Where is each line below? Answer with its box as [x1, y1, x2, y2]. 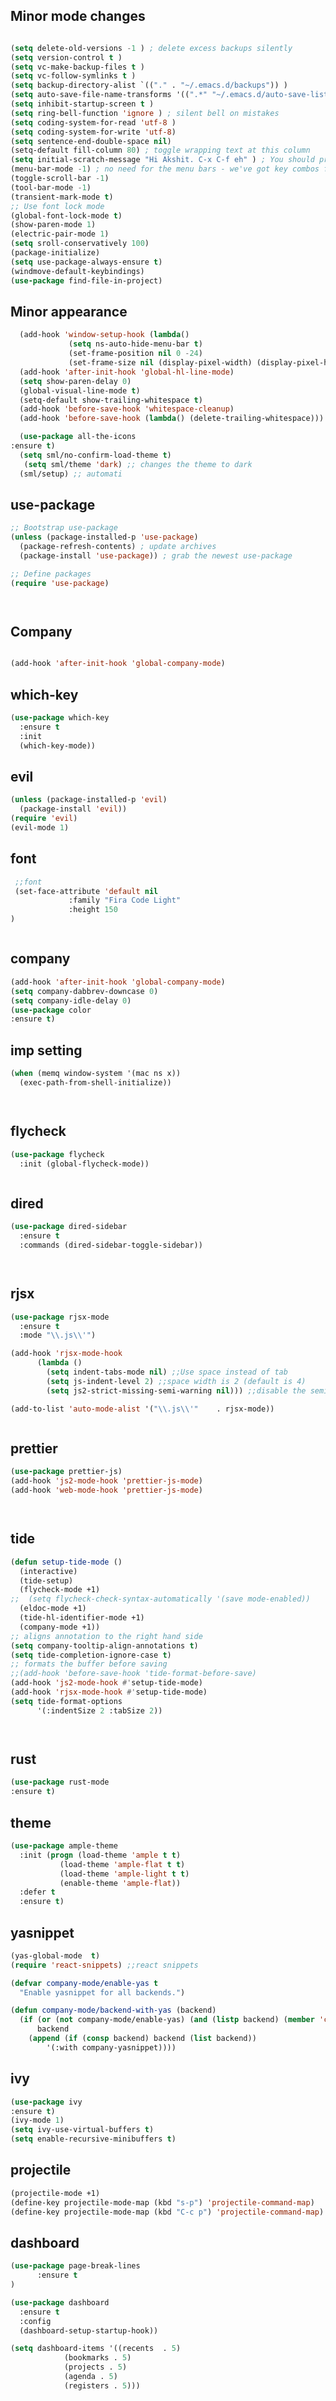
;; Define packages [10, 569, 92, 579]
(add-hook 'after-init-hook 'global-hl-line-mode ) [19, 367, 235, 377]
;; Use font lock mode [10, 201, 105, 211]
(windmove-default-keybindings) [10, 266, 145, 276]
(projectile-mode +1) [10, 2188, 101, 2198]
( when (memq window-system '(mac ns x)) [10, 1069, 182, 1079]
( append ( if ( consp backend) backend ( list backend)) [28, 2034, 257, 2044]
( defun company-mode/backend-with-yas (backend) [10, 2005, 217, 2016]
